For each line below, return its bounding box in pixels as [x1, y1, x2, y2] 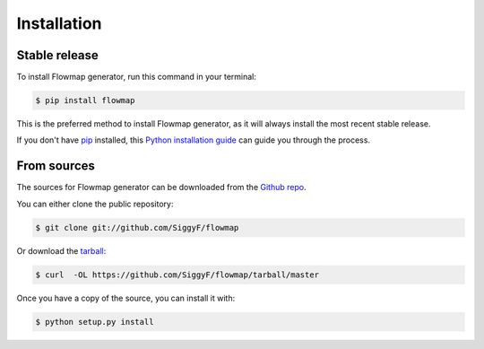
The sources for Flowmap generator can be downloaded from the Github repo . [16, 182, 307, 193]
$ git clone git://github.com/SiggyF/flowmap [35, 222, 239, 232]
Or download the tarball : [16, 245, 107, 256]
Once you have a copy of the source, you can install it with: [16, 292, 236, 303]
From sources [16, 158, 96, 174]
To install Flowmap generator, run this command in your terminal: [16, 72, 257, 83]
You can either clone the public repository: [16, 198, 174, 209]
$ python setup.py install [35, 317, 154, 327]
